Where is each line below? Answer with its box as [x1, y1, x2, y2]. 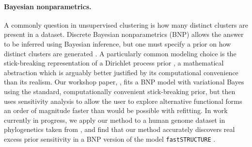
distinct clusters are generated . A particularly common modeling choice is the [4, 48, 236, 58]
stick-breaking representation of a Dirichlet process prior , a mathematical [4, 58, 224, 68]
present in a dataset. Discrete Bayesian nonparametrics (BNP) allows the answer [4, 29, 244, 39]
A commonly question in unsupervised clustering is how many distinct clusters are [4, 19, 248, 30]
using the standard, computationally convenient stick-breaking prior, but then [4, 86, 236, 96]
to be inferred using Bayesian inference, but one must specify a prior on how [4, 38, 231, 49]
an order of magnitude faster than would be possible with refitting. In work [4, 105, 228, 115]
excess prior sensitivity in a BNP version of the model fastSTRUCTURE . [4, 133, 216, 144]
